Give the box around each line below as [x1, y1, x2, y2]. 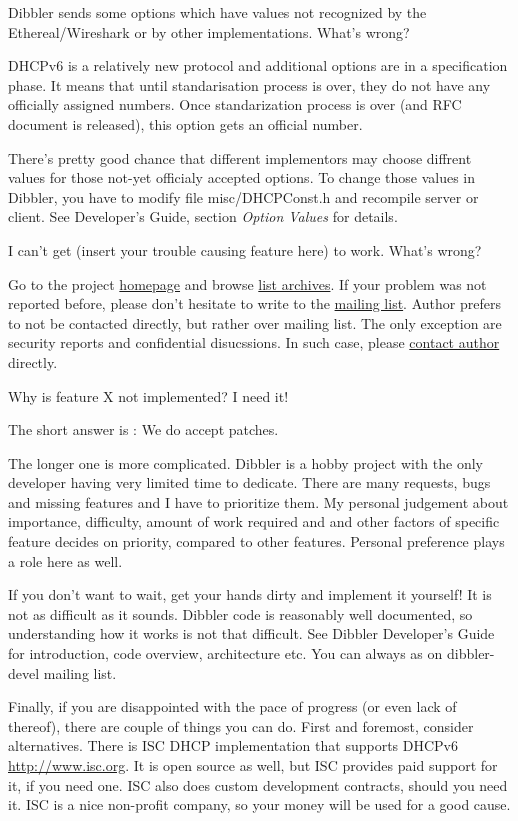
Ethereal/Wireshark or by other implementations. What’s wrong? [8, 21, 410, 42]
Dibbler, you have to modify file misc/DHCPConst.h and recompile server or [8, 186, 479, 207]
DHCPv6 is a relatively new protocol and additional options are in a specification [8, 55, 508, 76]
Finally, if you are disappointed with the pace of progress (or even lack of [8, 696, 457, 717]
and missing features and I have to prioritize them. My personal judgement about [8, 491, 509, 512]
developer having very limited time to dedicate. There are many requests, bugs [8, 472, 491, 493]
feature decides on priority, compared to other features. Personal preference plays [8, 531, 505, 552]
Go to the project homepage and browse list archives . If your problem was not [8, 273, 487, 294]
